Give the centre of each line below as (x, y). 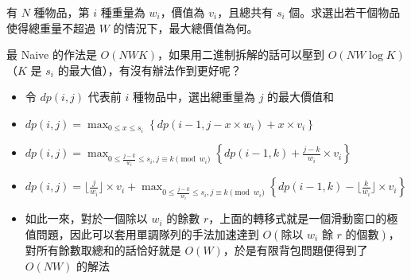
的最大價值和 (301, 97)
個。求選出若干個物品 (345, 12)
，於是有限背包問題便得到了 (295, 250)
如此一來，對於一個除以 (86, 218)
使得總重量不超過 (51, 27)
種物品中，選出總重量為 (194, 97)
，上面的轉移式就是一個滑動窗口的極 (303, 218)
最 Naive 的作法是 (52, 54)
